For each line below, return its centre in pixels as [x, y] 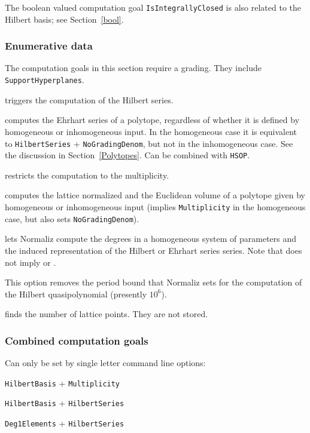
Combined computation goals [77, 340]
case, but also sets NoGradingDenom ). [72, 218]
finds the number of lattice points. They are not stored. [107, 314]
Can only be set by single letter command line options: [105, 363]
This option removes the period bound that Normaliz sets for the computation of [154, 282]
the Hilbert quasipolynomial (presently [76, 294]
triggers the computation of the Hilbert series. [89, 99]
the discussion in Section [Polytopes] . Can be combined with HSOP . [127, 155]
